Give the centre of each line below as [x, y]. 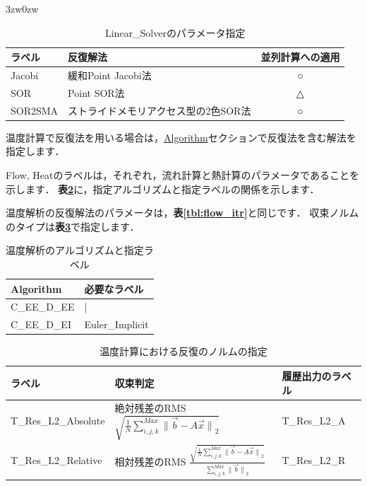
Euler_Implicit [116, 324]
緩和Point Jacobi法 [110, 75]
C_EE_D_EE [43, 307]
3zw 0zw [22, 8]
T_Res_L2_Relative [56, 460]
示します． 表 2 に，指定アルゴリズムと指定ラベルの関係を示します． [163, 189]
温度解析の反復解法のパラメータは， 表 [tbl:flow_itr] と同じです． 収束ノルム [182, 213]
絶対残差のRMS [150, 408]
